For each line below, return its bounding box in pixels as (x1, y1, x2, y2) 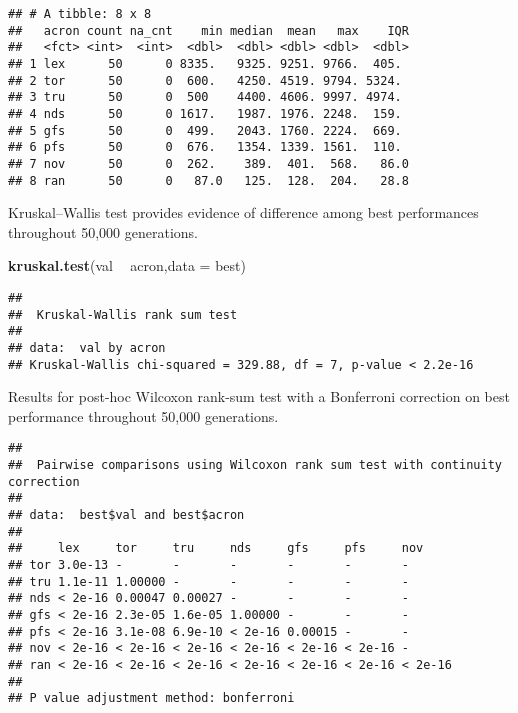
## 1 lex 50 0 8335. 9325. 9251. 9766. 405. (8, 56, 402, 71)
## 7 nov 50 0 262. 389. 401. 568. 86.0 (8, 156, 409, 171)
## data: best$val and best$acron (8, 508, 245, 523)
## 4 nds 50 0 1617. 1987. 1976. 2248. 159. (8, 106, 402, 121)
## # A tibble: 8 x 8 (8, 7, 152, 21)
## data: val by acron (8, 340, 166, 355)
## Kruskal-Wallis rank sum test (8, 307, 238, 322)
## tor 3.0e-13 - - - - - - (8, 558, 409, 573)
